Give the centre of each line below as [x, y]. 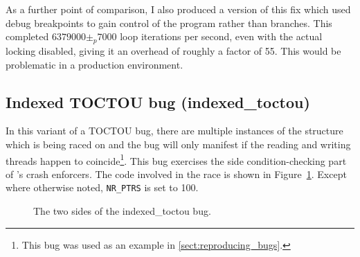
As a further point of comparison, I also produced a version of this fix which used [178, 9]
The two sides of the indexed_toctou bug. [122, 211]
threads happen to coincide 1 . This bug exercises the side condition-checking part [176, 159]
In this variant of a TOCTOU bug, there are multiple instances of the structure [174, 131]
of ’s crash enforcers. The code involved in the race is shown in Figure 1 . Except [176, 174]
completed [27, 36]
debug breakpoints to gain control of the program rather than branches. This [169, 23]
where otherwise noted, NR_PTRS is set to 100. [102, 187]
